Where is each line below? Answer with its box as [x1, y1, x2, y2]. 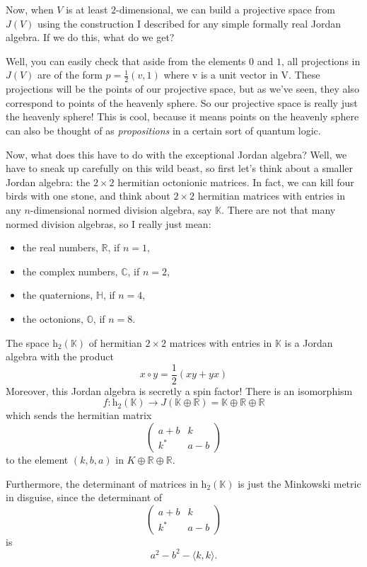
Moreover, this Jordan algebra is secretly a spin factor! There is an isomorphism [6, 383, 353, 398]
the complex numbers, [22, 263, 118, 278]
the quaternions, [22, 287, 93, 302]
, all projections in [281, 53, 361, 68]
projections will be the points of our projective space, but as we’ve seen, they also [6, 81, 359, 96]
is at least [66, 2, 108, 16]
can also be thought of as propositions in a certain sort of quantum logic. [6, 122, 321, 137]
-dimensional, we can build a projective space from [116, 2, 335, 16]
